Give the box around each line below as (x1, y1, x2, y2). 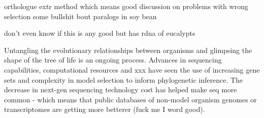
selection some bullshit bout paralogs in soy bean (4, 11, 157, 21)
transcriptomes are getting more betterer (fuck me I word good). (4, 104, 205, 114)
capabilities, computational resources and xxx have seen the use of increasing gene (4, 64, 260, 75)
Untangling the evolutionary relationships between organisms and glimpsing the (4, 44, 252, 55)
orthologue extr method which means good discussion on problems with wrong (4, 1, 248, 11)
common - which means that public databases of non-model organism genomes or (4, 94, 257, 104)
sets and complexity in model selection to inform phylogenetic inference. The (4, 74, 243, 85)
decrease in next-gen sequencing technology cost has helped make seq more (4, 84, 237, 95)
